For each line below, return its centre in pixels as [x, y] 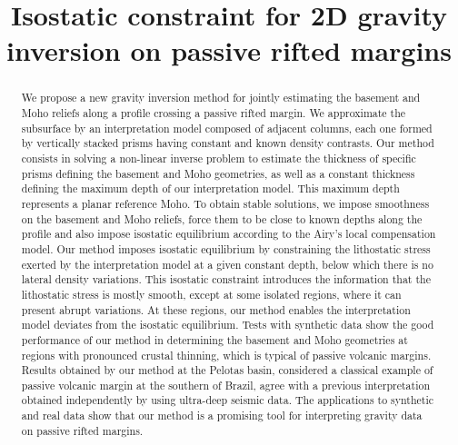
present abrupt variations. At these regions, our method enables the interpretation [216, 309]
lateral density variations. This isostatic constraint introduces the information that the [226, 279]
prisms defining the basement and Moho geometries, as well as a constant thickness [218, 173]
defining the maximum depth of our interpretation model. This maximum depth [210, 188]
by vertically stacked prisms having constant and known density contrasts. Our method [228, 143]
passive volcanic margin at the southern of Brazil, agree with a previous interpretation [226, 385]
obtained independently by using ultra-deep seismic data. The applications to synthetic [228, 400]
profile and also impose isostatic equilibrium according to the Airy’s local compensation [229, 234]
